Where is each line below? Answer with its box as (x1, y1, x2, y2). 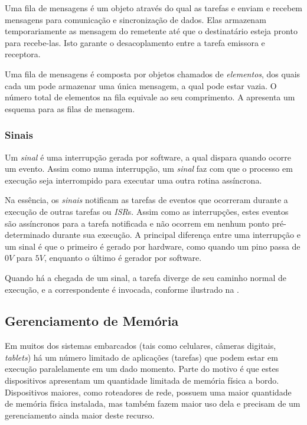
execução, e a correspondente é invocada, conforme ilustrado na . (5, 283, 239, 295)
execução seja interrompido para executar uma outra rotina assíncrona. (5, 174, 262, 186)
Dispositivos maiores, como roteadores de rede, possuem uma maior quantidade (5, 385, 292, 398)
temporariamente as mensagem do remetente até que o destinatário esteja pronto (5, 25, 298, 37)
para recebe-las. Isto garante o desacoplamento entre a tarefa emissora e (5, 36, 265, 48)
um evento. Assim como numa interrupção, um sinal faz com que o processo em (5, 162, 293, 175)
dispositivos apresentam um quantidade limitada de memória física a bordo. (5, 374, 279, 387)
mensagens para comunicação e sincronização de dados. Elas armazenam (5, 13, 266, 25)
